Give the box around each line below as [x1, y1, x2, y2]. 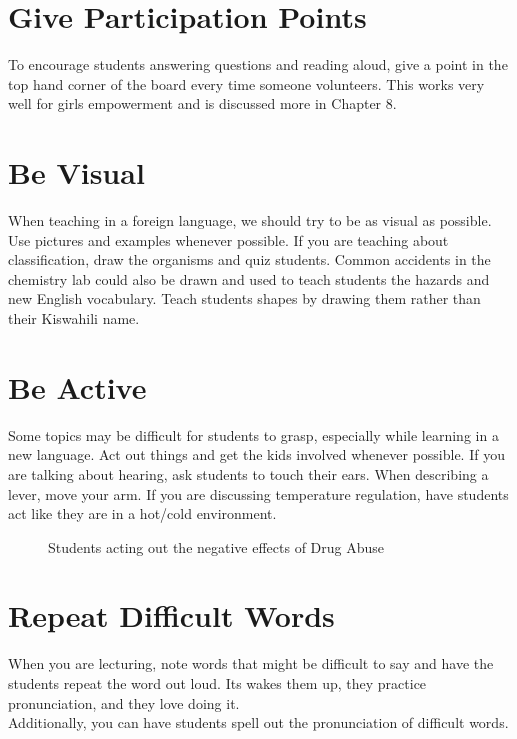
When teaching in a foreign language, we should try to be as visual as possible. [8, 210, 492, 231]
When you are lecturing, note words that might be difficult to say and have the [8, 653, 494, 674]
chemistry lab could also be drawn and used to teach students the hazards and [8, 268, 490, 289]
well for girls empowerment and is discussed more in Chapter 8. [8, 93, 397, 114]
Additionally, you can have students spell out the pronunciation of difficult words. [8, 712, 509, 733]
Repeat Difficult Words [8, 595, 335, 636]
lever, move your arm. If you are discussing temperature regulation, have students [8, 483, 509, 504]
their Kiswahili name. [8, 308, 140, 328]
